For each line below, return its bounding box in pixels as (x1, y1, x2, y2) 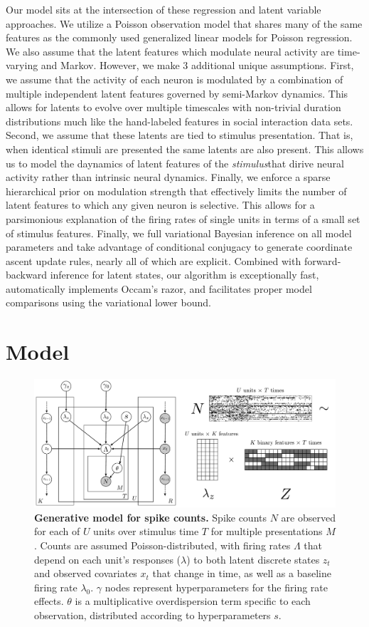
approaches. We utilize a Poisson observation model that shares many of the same (6, 16, 363, 31)
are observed (281, 509, 336, 524)
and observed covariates (34, 566, 137, 581)
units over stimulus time (93, 524, 199, 539)
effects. (34, 594, 64, 608)
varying (6, 58, 38, 73)
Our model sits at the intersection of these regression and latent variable (6, 2, 321, 16)
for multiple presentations (210, 524, 323, 539)
